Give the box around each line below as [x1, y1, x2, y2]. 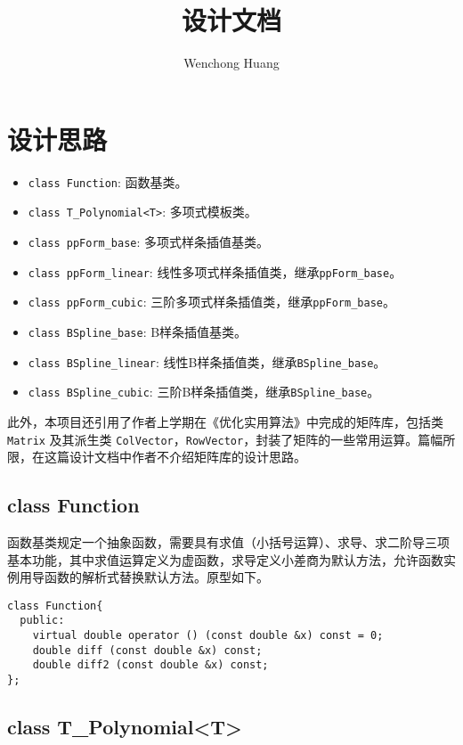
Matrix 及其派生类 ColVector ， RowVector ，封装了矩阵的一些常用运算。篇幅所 [7, 430, 456, 448]
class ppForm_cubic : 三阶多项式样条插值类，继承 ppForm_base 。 [28, 292, 395, 311]
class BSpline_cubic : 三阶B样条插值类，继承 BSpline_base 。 [28, 382, 380, 401]
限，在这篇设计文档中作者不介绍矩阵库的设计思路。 [7, 447, 306, 466]
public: [20, 614, 65, 627]
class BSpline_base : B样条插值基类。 [28, 322, 248, 340]
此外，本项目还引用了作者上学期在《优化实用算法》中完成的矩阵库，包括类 [7, 412, 443, 430]
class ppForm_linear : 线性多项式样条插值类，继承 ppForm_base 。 [28, 262, 402, 281]
